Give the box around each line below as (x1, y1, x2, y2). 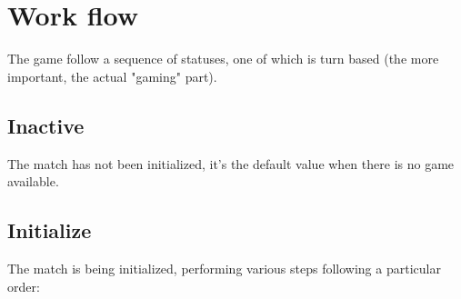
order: (7, 276, 40, 295)
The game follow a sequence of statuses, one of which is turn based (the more (7, 49, 439, 68)
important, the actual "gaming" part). (7, 66, 217, 85)
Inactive (7, 111, 85, 139)
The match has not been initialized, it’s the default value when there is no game (7, 154, 455, 173)
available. (7, 172, 59, 191)
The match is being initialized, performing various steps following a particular (7, 258, 441, 277)
